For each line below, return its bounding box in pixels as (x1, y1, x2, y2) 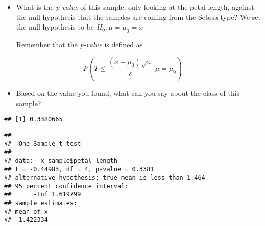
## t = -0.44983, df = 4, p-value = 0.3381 (4, 165, 154, 173)
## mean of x (4, 208, 48, 215)
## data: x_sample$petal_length (4, 157, 117, 164)
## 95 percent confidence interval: (4, 182, 129, 190)
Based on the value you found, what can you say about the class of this (16, 88, 240, 98)
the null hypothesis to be (16, 21, 94, 32)
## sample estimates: (4, 199, 78, 207)
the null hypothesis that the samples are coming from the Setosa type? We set (16, 11, 261, 22)
